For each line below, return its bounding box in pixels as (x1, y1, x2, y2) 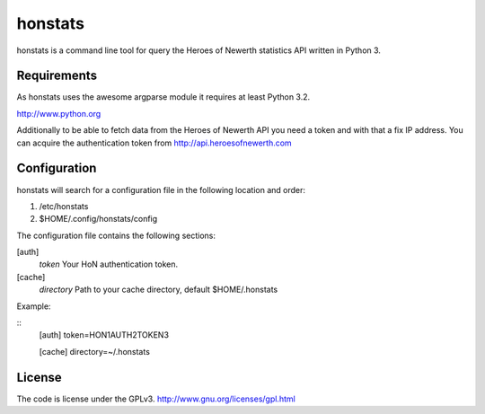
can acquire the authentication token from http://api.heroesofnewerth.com (16, 137, 292, 148)
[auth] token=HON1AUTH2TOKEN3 (39, 330, 170, 340)
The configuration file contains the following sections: (16, 230, 216, 241)
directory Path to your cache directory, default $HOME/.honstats (39, 284, 278, 295)
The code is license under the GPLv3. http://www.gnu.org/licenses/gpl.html (16, 393, 295, 404)
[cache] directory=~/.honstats (39, 346, 150, 357)
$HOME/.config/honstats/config (39, 214, 158, 225)
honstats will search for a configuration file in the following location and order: (16, 184, 305, 195)
